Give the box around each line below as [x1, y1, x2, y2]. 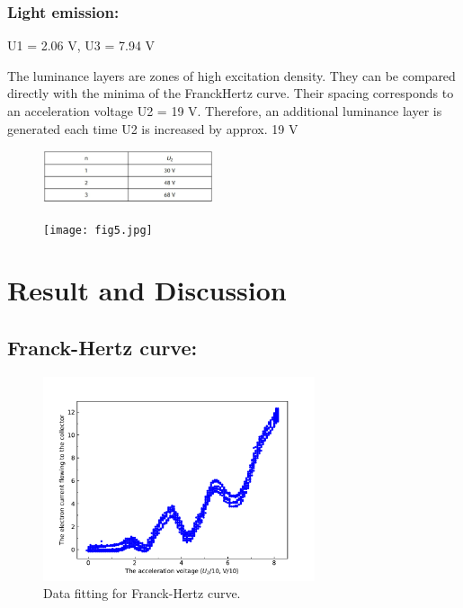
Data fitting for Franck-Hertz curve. [43, 584, 241, 603]
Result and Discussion [7, 272, 287, 308]
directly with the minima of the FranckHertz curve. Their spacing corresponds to [7, 84, 454, 103]
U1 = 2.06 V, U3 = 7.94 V [7, 36, 156, 55]
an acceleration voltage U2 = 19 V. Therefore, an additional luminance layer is [7, 102, 442, 120]
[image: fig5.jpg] [43, 223, 153, 237]
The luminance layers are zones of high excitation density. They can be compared [7, 66, 456, 85]
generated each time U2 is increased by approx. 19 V [7, 119, 298, 138]
